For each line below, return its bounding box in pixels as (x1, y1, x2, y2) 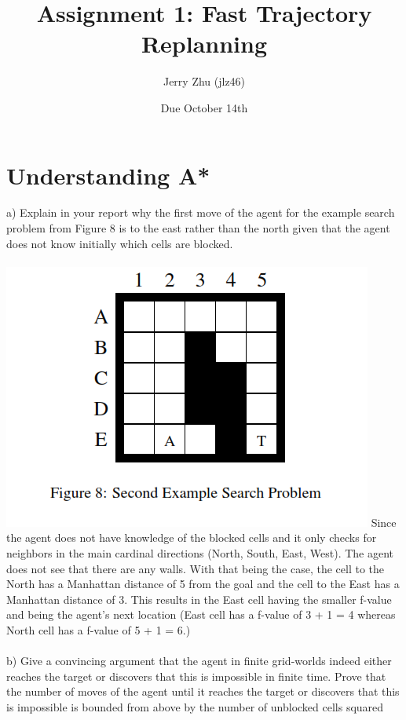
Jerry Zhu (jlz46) (163, 73, 246, 90)
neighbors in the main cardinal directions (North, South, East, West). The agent (6, 545, 394, 561)
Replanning (141, 27, 268, 60)
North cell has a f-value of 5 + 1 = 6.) (6, 621, 191, 638)
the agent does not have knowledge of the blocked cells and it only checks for (6, 529, 377, 546)
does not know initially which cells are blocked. (6, 235, 233, 251)
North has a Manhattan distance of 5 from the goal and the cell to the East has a (6, 576, 400, 592)
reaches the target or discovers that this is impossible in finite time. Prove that (6, 667, 386, 684)
